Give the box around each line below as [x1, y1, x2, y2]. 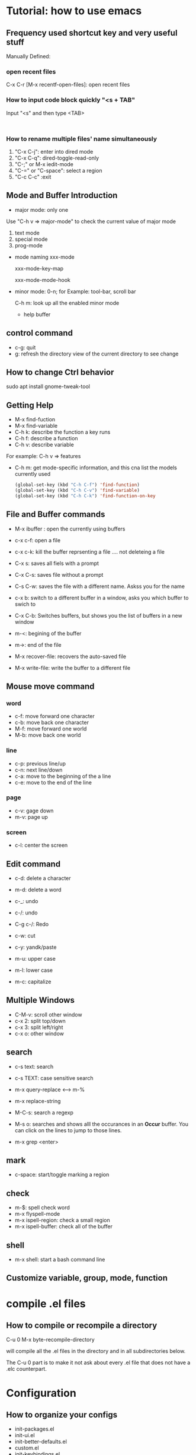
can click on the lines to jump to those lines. [14, 1126, 122, 1134]
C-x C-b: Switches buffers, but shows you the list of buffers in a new [14, 612, 182, 619]
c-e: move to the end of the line [14, 779, 92, 786]
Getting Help [6, 400, 54, 410]
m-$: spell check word [14, 1204, 70, 1211]
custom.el [14, 1444, 40, 1451]
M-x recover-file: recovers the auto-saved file [14, 653, 126, 660]
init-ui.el [14, 1432, 35, 1439]
